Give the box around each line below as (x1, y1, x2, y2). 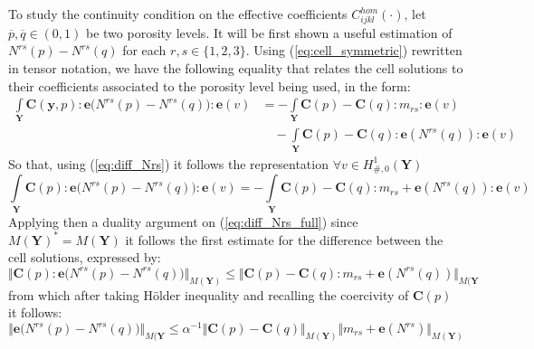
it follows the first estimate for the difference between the (125, 230, 443, 249)
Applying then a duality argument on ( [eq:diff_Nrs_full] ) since (8, 212, 358, 231)
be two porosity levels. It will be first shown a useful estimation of (85, 23, 453, 42)
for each (122, 41, 167, 60)
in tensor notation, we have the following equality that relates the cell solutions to (8, 58, 463, 77)
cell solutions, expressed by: (8, 248, 161, 267)
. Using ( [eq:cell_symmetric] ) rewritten (245, 41, 462, 60)
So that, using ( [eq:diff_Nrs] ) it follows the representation (8, 154, 329, 173)
